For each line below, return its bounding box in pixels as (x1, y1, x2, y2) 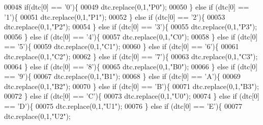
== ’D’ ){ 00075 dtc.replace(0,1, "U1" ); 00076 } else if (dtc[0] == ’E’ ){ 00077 (4, 100, 242, 111)
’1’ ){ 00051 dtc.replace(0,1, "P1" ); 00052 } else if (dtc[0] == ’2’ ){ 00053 (4, 11, 225, 22)
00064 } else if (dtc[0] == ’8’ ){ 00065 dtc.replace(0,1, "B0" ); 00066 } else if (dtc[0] (4, 61, 258, 71)
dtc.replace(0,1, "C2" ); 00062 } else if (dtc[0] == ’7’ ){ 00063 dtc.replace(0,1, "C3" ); (4, 51, 258, 61)
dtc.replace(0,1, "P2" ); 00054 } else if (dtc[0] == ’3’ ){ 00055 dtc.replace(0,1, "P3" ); (4, 21, 257, 32)
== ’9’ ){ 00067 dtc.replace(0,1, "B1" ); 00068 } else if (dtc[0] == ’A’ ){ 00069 (4, 71, 241, 81)
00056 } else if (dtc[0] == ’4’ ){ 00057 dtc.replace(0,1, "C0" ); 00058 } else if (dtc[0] (4, 31, 258, 41)
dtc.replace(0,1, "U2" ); (4, 110, 71, 121)
